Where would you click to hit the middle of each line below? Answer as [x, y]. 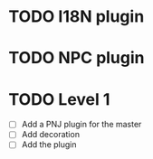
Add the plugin [49, 145]
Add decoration [51, 135]
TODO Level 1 [59, 99]
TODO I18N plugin [76, 17]
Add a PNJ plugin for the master [81, 125]
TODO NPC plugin [77, 58]
